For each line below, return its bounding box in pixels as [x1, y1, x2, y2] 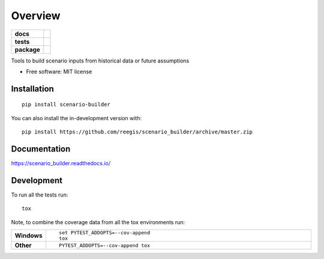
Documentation [11, 144, 71, 154]
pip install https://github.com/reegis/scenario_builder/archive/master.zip [22, 129, 253, 135]
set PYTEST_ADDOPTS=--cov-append [59, 230, 150, 236]
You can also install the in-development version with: [11, 114, 142, 121]
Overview [11, 9, 61, 22]
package [14, 45, 40, 53]
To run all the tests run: [11, 191, 68, 198]
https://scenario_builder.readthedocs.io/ [11, 160, 111, 167]
